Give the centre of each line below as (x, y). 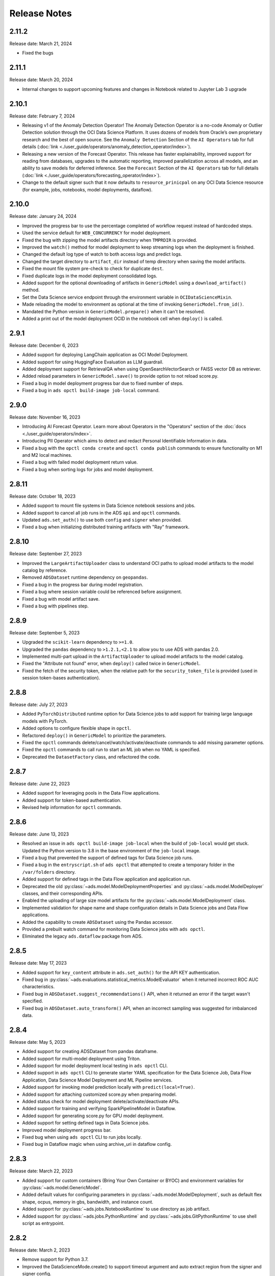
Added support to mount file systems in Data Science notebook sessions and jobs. (109, 506)
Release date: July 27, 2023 (38, 705)
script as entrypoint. (43, 1223)
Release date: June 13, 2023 (39, 834)
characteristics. (38, 987)
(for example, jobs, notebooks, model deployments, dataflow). (87, 189)
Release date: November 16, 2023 (45, 417)
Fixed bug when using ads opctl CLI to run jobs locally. (82, 1137)
